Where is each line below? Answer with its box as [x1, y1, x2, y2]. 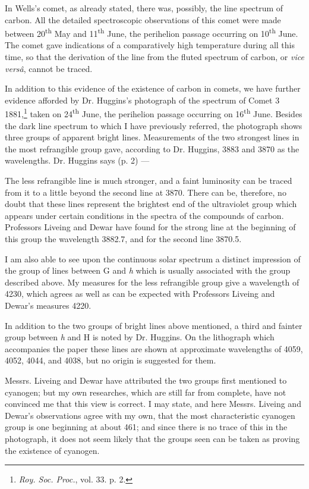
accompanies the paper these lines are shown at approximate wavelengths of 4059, [5, 342, 303, 355]
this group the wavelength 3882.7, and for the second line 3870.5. [5, 233, 242, 244]
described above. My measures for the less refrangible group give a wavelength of [5, 275, 299, 288]
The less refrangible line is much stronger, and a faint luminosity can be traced [5, 174, 292, 187]
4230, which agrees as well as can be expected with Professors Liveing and [5, 287, 275, 300]
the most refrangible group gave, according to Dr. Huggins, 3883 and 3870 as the [5, 142, 299, 155]
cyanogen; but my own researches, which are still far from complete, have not [5, 385, 286, 398]
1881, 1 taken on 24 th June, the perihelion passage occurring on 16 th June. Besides [5, 106, 302, 120]
